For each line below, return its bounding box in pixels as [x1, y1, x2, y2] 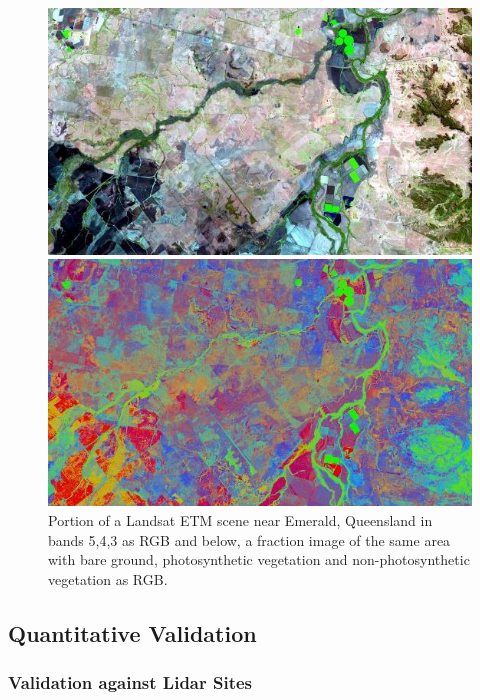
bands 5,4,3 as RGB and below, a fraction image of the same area [48, 529, 451, 550]
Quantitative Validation [8, 617, 257, 648]
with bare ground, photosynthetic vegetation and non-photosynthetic [48, 549, 470, 570]
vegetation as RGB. [48, 568, 168, 589]
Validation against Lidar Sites [8, 670, 253, 695]
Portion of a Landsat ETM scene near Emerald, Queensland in [48, 509, 433, 530]
